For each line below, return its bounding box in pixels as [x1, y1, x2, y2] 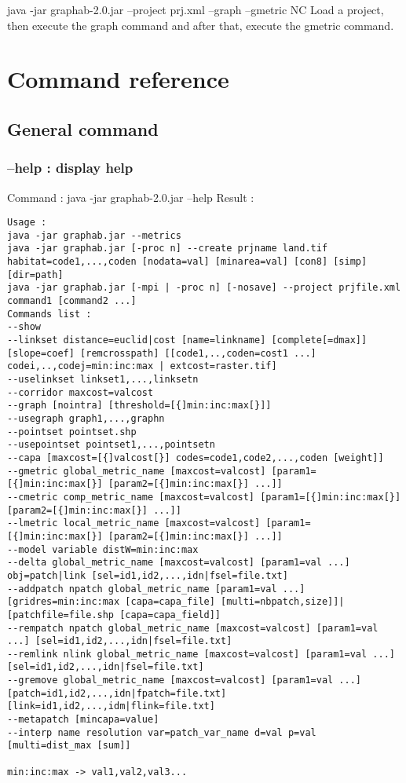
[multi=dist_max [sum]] [7, 740, 131, 752]
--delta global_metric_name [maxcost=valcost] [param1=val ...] [7, 557, 350, 569]
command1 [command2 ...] [7, 295, 137, 307]
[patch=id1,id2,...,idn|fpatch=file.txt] [7, 687, 227, 699]
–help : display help [7, 158, 134, 177]
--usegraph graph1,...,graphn [7, 413, 165, 424]
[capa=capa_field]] [119, 609, 221, 620]
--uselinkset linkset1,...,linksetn [7, 374, 199, 386]
